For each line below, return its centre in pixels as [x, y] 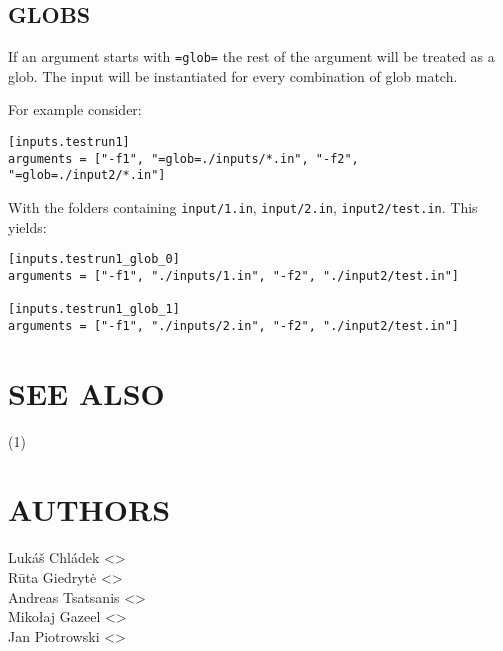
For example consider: [75, 109]
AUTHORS [89, 509]
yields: [27, 226]
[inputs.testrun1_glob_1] [94, 309]
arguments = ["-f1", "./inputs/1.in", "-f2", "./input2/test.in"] [234, 275]
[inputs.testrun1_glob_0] [94, 259]
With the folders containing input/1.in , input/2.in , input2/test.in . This [243, 207]
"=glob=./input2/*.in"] [87, 175]
